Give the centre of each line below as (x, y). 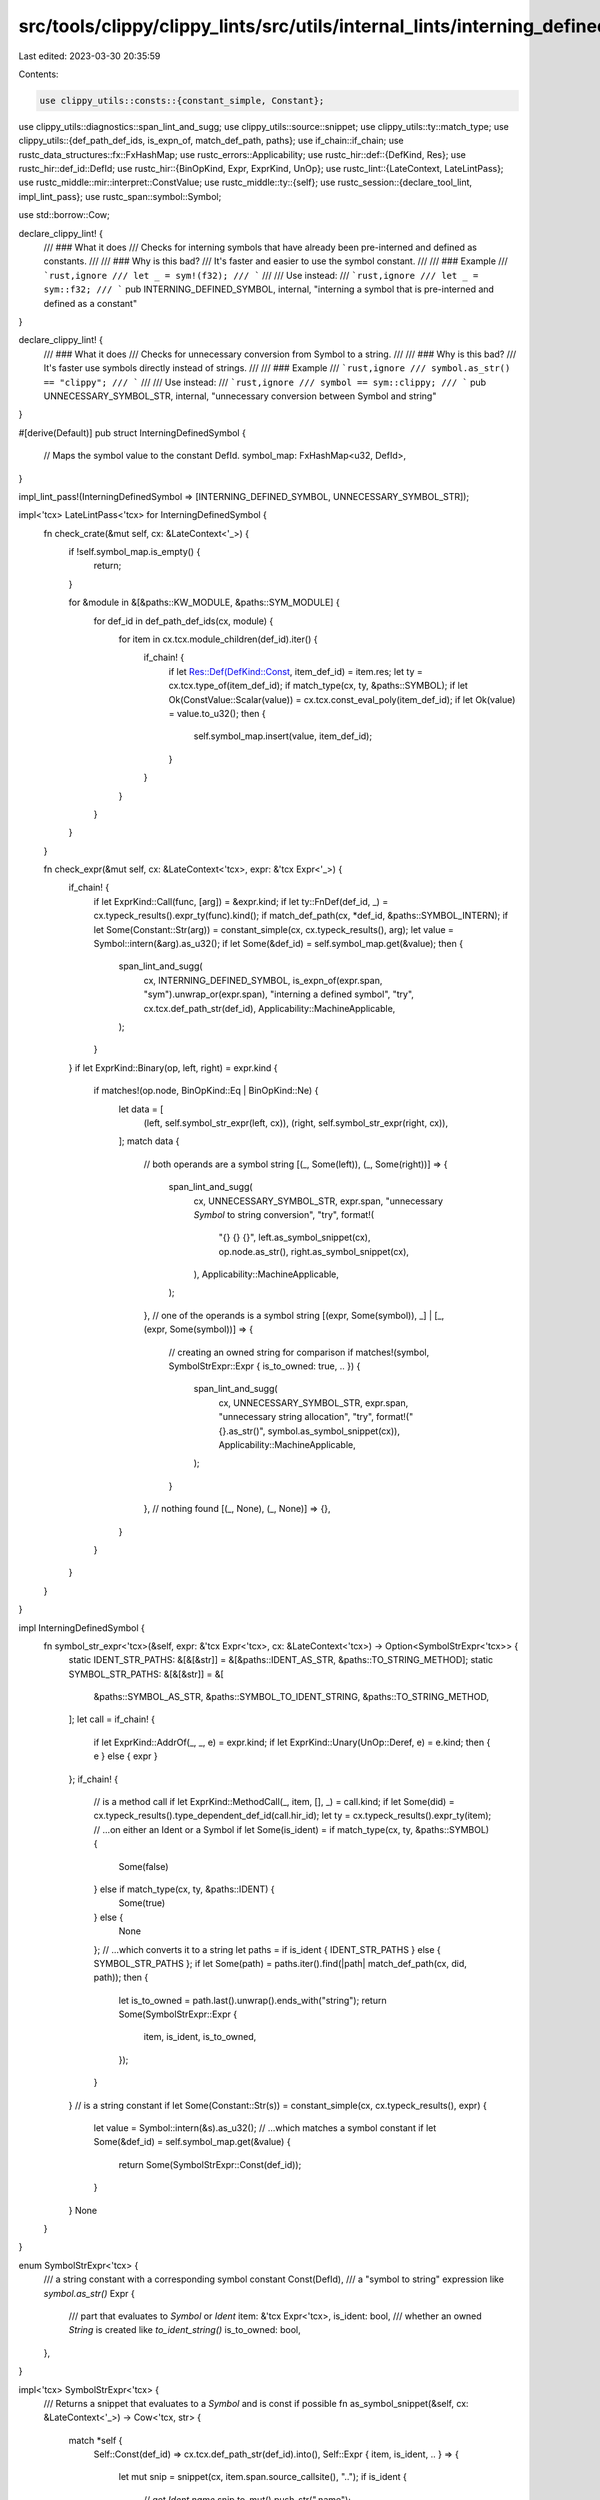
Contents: (38, 74)
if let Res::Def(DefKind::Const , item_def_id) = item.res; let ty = (296, 671)
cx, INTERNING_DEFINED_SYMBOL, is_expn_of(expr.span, (263, 980)
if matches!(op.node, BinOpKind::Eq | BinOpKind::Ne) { (206, 1091)
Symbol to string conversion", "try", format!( (284, 1214)
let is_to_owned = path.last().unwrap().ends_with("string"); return (252, 2000)
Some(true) (142, 1903)
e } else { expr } (126, 1756)
